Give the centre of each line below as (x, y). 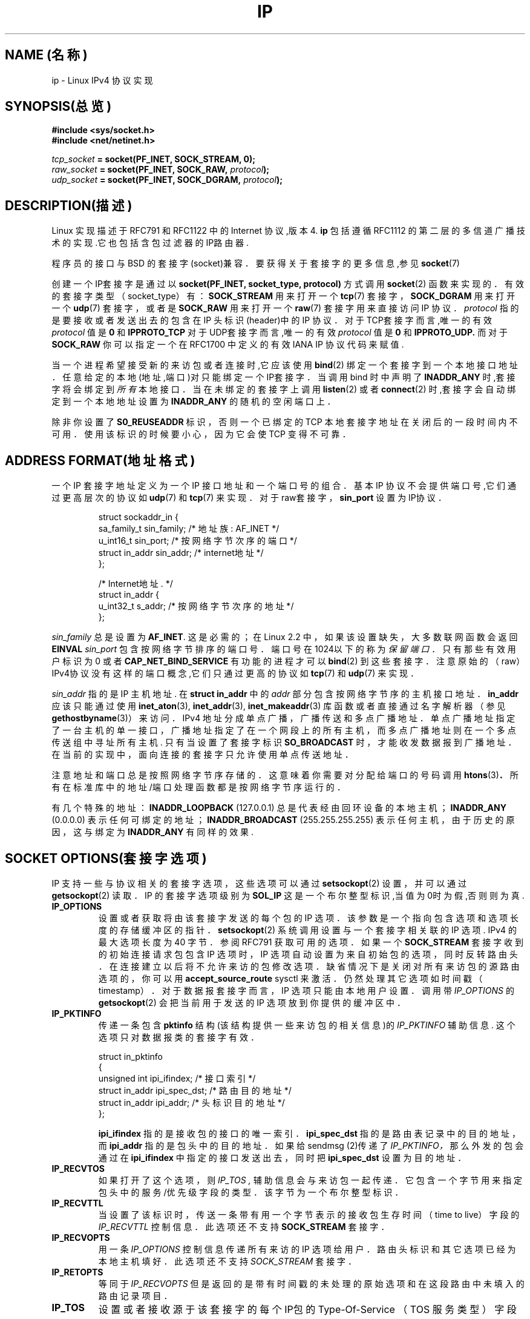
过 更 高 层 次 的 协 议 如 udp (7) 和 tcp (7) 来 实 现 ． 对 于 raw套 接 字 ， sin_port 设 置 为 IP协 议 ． (249, 498)
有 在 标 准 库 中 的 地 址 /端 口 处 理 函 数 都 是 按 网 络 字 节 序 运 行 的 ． (198, 787)
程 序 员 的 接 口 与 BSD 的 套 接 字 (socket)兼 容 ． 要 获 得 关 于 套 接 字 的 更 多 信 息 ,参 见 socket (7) (256, 263)
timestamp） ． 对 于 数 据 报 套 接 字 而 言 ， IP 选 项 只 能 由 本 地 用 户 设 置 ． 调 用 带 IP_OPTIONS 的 (306, 990)
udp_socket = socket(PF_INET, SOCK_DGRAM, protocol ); (167, 180)
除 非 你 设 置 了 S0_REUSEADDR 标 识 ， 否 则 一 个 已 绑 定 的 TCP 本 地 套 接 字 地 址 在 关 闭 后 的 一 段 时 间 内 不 (285, 422)
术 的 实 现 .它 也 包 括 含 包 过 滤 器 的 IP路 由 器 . (150, 243)
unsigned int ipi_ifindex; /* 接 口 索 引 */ (177, 1078)
